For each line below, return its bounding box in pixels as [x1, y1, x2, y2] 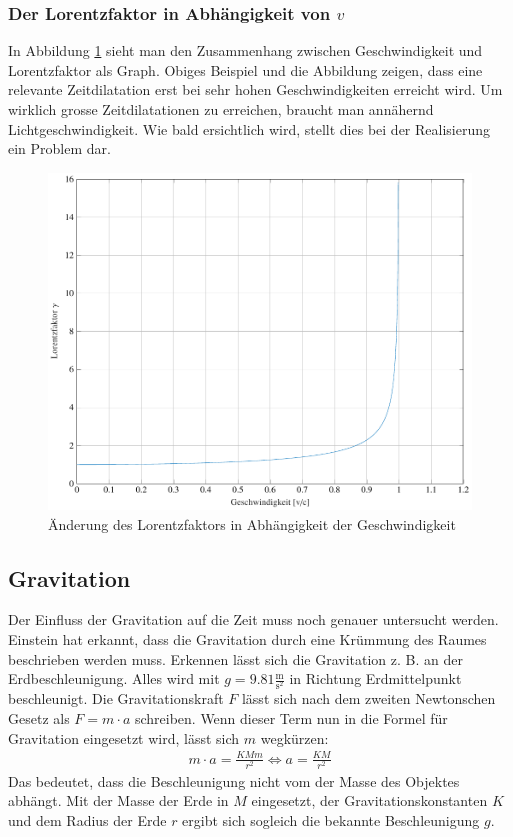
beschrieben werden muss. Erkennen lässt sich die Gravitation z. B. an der [8, 648, 463, 669]
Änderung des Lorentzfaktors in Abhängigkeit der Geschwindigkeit [48, 513, 456, 534]
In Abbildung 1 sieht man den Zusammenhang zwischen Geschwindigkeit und [8, 40, 483, 61]
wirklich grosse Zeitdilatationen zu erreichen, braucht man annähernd [8, 99, 434, 119]
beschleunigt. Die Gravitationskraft [8, 688, 224, 709]
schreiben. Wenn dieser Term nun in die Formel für [134, 707, 448, 728]
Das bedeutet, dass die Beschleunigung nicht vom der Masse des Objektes [8, 770, 460, 791]
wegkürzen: [260, 727, 329, 748]
